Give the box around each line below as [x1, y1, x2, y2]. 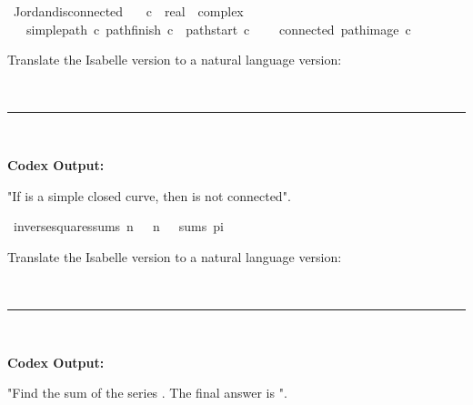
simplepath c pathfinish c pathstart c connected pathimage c [25, 19, 411, 38]
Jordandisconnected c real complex [13, 2, 244, 20]
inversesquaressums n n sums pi [13, 217, 224, 236]
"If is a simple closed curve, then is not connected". [7, 186, 291, 205]
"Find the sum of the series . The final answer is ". [7, 383, 287, 402]
